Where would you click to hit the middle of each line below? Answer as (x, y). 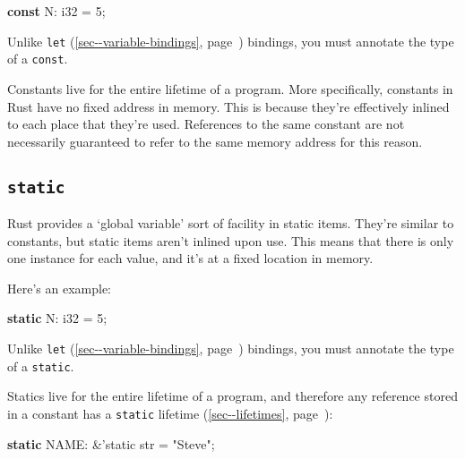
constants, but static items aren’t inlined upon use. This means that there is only (231, 240)
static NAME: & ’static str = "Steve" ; (111, 443)
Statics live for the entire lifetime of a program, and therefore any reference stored (232, 396)
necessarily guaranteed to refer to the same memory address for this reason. (215, 141)
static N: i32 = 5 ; (57, 318)
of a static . (41, 365)
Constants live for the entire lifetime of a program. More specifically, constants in (230, 88)
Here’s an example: (59, 288)
